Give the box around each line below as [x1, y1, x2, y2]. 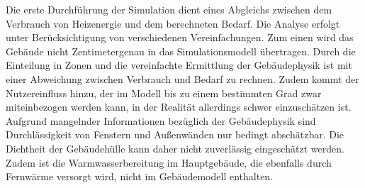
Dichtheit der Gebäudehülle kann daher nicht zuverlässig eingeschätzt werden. [6, 140, 344, 155]
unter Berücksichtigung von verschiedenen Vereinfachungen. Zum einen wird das [6, 30, 354, 45]
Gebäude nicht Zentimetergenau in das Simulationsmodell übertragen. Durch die [6, 43, 356, 58]
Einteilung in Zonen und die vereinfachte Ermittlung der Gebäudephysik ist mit [6, 57, 352, 72]
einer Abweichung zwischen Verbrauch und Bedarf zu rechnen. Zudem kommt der [6, 71, 359, 86]
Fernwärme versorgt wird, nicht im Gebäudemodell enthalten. [6, 169, 274, 184]
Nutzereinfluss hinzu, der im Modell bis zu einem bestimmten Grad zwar [6, 85, 322, 100]
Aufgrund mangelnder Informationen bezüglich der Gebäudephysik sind [6, 113, 316, 128]
